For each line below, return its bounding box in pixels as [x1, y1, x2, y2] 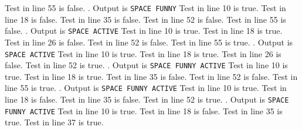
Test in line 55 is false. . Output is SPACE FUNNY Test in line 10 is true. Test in [5, 2, 286, 13]
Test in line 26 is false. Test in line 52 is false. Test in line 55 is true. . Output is [5, 36, 293, 48]
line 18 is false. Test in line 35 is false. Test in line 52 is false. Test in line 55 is [5, 13, 286, 25]
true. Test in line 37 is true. [5, 116, 104, 128]
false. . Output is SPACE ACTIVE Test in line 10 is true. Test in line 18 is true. [5, 24, 283, 37]
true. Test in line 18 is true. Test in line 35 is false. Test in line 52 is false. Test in [5, 70, 298, 82]
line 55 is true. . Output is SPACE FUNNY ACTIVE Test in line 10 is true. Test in [5, 82, 287, 94]
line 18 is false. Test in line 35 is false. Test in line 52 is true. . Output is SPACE [5, 93, 289, 106]
